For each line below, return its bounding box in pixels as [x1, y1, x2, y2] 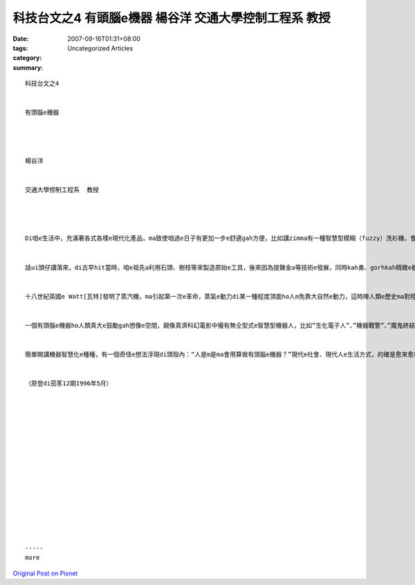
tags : [12, 44, 28, 52]
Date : [12, 35, 29, 43]
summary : [12, 63, 44, 72]
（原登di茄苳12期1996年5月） [25, 380, 113, 387]
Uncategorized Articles [67, 44, 133, 52]
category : [12, 54, 42, 62]
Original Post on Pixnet [12, 569, 78, 577]
